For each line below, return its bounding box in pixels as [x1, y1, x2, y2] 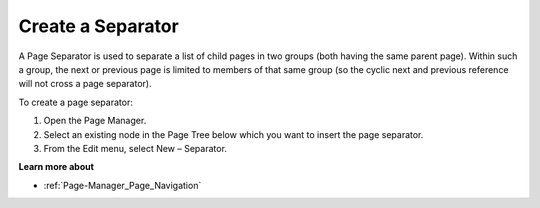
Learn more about [18, 161, 95, 173]
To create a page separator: [18, 96, 134, 108]
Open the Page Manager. [43, 115, 147, 127]
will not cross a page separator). [18, 78, 152, 90]
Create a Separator [18, 15, 179, 37]
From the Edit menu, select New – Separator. [43, 142, 227, 154]
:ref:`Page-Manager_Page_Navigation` [43, 179, 202, 191]
